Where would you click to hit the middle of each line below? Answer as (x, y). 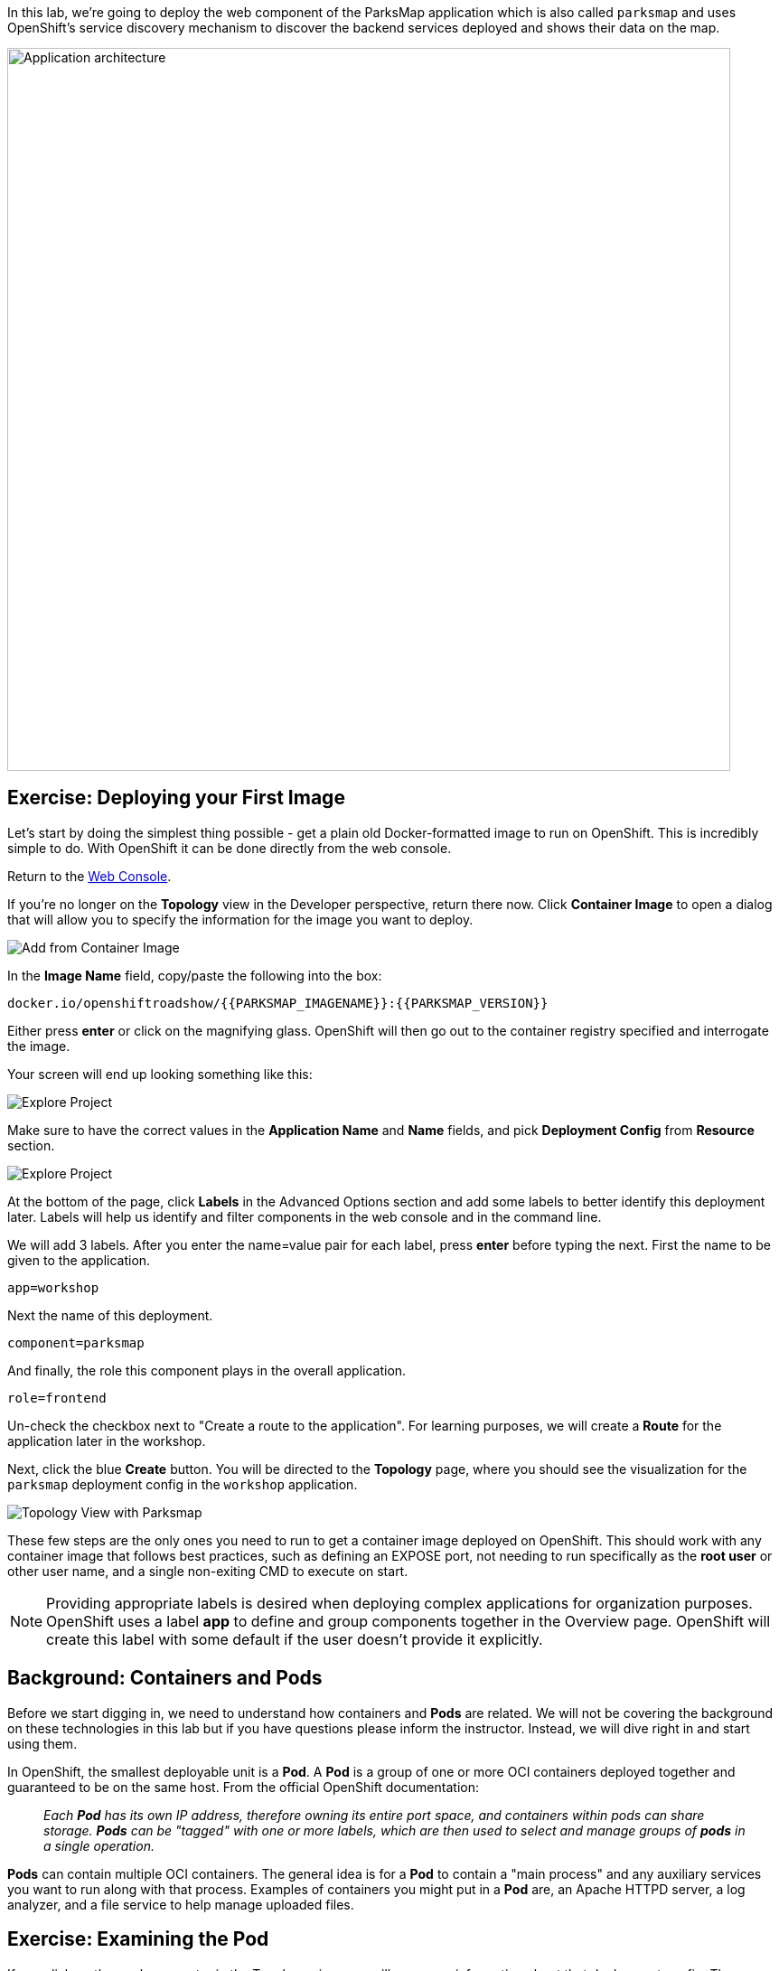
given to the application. (79, 1260)
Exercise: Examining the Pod (138, 1939)
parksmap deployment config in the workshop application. (183, 1484)
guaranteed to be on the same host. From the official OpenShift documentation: (243, 1787)
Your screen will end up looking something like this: (160, 1074)
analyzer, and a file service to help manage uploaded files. (181, 1904)
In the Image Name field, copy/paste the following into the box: (195, 975)
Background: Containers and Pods (165, 1678)
